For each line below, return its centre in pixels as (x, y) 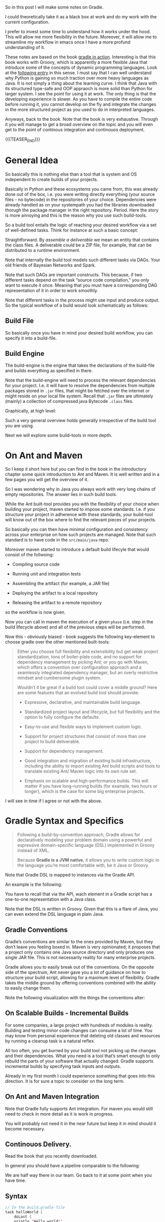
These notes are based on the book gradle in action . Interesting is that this (81, 57)
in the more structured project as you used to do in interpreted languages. (80, 109)
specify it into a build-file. (31, 338)
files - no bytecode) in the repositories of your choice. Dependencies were (81, 199)
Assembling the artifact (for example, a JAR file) (61, 584)
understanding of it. (25, 47)
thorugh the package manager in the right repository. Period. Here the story (82, 210)
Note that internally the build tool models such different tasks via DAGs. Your (83, 260)
